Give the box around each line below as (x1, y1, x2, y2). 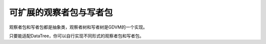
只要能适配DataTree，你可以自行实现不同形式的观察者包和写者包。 (9, 33, 144, 39)
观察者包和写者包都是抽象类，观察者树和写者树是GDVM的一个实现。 (9, 24, 148, 30)
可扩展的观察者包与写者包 (9, 7, 113, 18)
